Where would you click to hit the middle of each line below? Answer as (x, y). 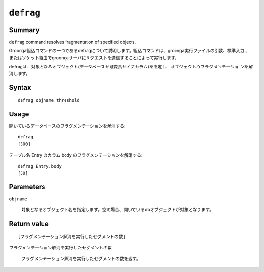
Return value (29, 224)
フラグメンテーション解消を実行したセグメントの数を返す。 (81, 259)
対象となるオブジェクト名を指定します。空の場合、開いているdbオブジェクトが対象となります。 (118, 210)
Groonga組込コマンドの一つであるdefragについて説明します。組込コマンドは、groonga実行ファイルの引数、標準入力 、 (130, 51)
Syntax (20, 87)
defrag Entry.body (40, 166)
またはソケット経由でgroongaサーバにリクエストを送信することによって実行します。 (94, 57)
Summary (24, 30)
